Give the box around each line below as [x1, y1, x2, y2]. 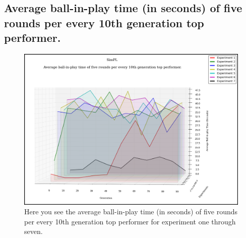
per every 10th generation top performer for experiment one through [24, 216, 236, 226]
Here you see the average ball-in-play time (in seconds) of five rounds [24, 206, 238, 217]
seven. [24, 226, 43, 236]
